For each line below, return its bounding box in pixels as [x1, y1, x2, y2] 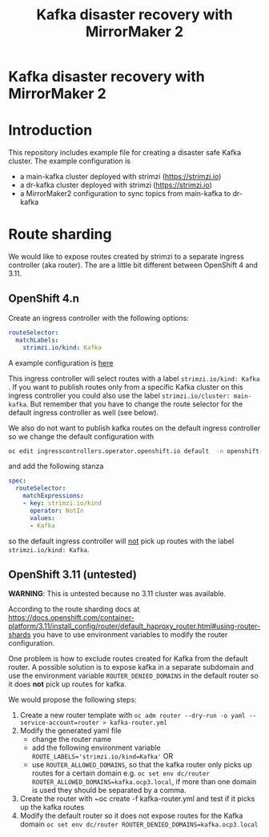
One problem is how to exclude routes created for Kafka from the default [8, 654, 248, 663]
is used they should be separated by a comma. [31, 786, 187, 795]
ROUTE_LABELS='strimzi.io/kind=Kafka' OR [31, 751, 174, 761]
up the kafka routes [19, 803, 85, 812]
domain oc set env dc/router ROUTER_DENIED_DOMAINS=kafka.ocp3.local [19, 819, 259, 829]
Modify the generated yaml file [19, 726, 122, 735]
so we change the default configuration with [8, 431, 155, 441]
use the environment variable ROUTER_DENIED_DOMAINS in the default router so [8, 671, 259, 681]
